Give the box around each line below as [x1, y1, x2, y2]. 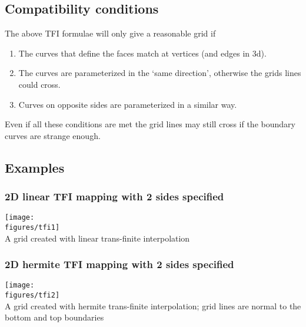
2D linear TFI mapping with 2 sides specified [5, 189, 224, 204]
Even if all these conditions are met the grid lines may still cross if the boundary [5, 118, 295, 130]
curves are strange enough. [5, 129, 101, 141]
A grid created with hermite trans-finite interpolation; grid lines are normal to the [5, 299, 301, 312]
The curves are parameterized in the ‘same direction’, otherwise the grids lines [18, 67, 301, 79]
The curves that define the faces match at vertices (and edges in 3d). [18, 47, 267, 59]
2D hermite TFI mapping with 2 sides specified [5, 257, 234, 272]
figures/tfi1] [5, 223, 60, 232]
